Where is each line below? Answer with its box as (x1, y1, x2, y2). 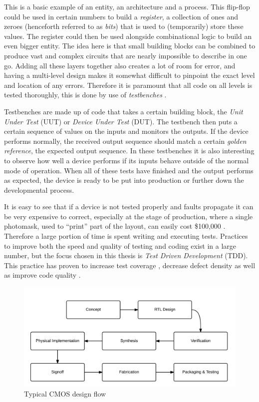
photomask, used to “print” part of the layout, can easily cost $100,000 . (4, 221, 226, 231)
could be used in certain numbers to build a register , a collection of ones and (4, 11, 238, 21)
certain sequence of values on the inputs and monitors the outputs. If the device (4, 126, 249, 136)
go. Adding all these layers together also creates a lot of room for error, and (4, 60, 236, 70)
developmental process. (4, 184, 74, 195)
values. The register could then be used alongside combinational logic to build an (4, 30, 252, 41)
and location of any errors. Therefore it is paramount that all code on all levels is (4, 79, 253, 90)
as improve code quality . (4, 270, 81, 280)
